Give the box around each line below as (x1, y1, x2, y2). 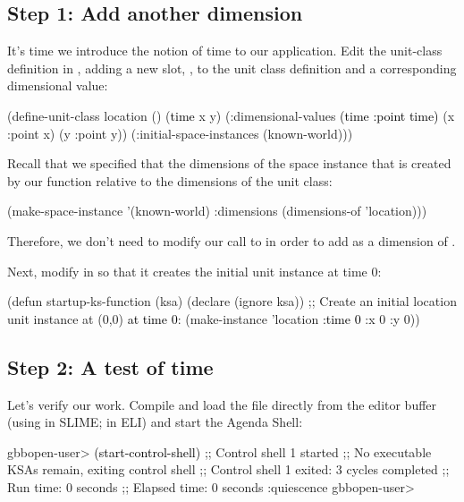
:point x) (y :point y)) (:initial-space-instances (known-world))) (7, 123, 353, 142)
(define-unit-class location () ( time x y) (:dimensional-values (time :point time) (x (7, 106, 455, 124)
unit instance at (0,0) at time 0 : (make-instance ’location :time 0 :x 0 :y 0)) (7, 309, 420, 328)
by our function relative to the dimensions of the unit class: (7, 171, 333, 190)
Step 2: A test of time (7, 353, 214, 380)
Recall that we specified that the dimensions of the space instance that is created (7, 154, 451, 173)
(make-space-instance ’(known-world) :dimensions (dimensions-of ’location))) (7, 201, 427, 220)
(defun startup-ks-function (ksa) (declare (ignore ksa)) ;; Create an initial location (7, 292, 457, 311)
